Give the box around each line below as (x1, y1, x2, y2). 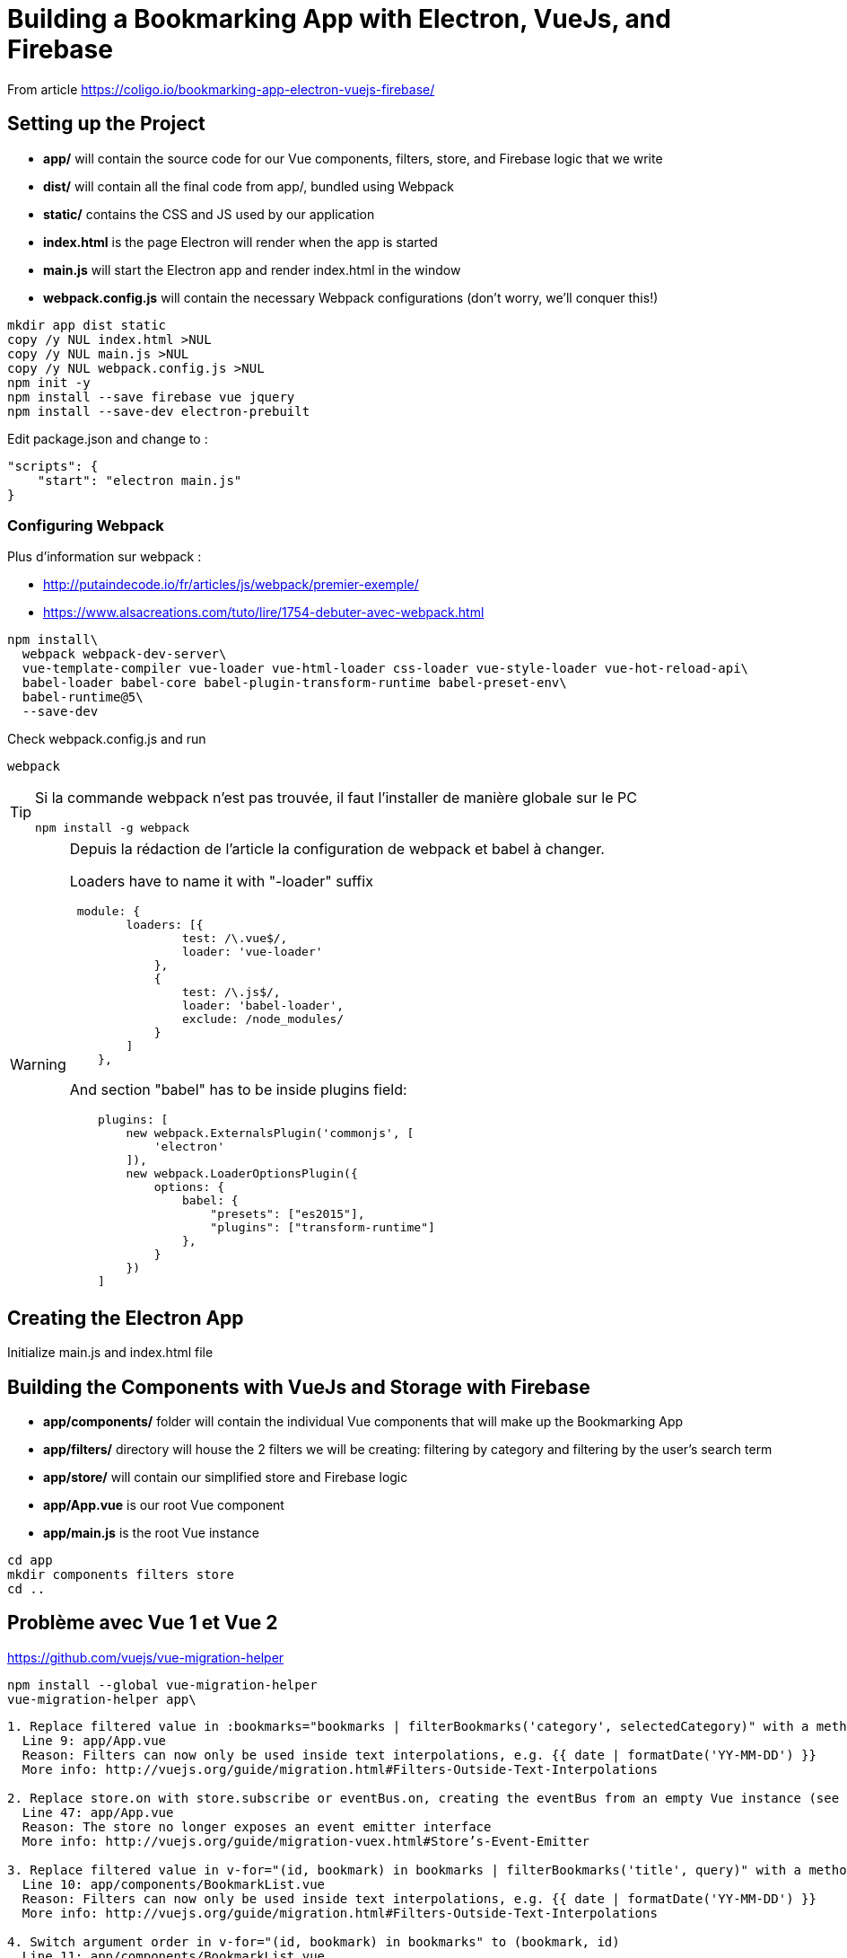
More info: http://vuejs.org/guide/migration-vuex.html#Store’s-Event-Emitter (22, 1833, 590, 1848)
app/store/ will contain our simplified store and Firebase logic (43, 1469, 408, 1486)
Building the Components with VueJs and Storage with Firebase (7, 1375, 590, 1398)
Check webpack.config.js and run (7, 731, 206, 747)
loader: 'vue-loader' (182, 945, 323, 959)
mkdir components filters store (7, 1567, 234, 1583)
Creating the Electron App (7, 1306, 244, 1329)
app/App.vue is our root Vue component (43, 1497, 284, 1513)
